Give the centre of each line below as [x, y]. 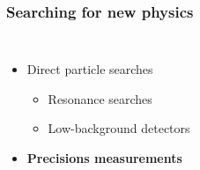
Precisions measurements [104, 158]
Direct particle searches [90, 69]
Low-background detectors [119, 128]
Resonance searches [100, 98]
